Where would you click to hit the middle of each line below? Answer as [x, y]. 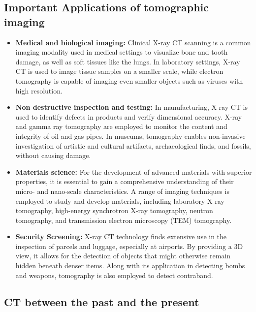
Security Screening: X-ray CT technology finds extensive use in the [121, 236]
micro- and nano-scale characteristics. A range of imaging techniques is [122, 191]
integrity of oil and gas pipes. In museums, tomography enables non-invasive [130, 136]
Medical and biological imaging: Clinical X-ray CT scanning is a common [133, 42]
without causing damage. [53, 155]
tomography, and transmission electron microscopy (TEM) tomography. [124, 220]
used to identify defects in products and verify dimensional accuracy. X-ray [129, 116]
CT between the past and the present [102, 301]
